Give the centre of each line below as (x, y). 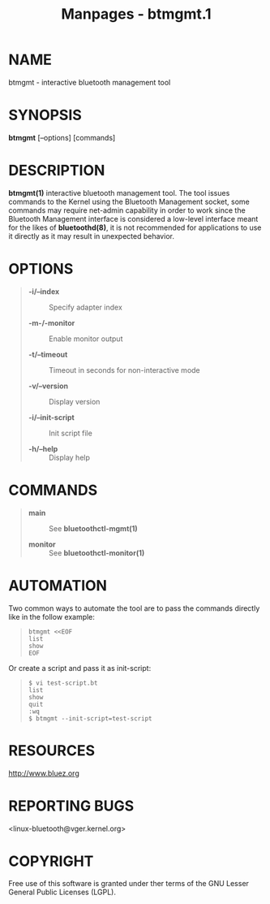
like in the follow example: (52, 616)
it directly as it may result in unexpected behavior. (91, 236)
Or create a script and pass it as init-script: (80, 668)
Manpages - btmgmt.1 (136, 14)
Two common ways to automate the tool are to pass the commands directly (134, 608)
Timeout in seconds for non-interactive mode (124, 370)
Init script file (71, 433)
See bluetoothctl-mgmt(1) (93, 528)
